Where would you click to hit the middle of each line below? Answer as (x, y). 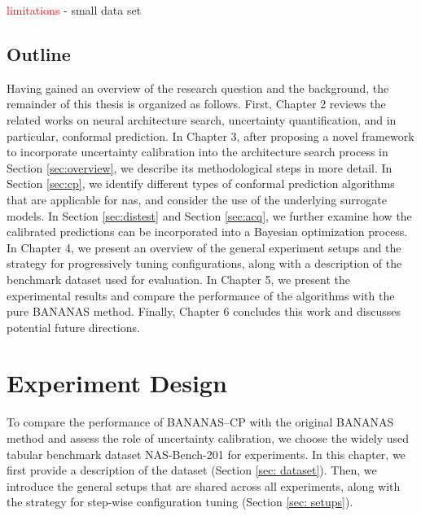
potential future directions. (73, 327)
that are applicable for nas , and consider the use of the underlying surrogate (197, 199)
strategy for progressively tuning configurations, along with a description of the (204, 263)
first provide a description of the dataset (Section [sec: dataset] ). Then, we (192, 470)
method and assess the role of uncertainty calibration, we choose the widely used (208, 438)
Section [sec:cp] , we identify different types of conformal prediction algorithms (201, 184)
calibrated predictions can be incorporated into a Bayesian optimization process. (207, 232)
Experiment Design (117, 383)
